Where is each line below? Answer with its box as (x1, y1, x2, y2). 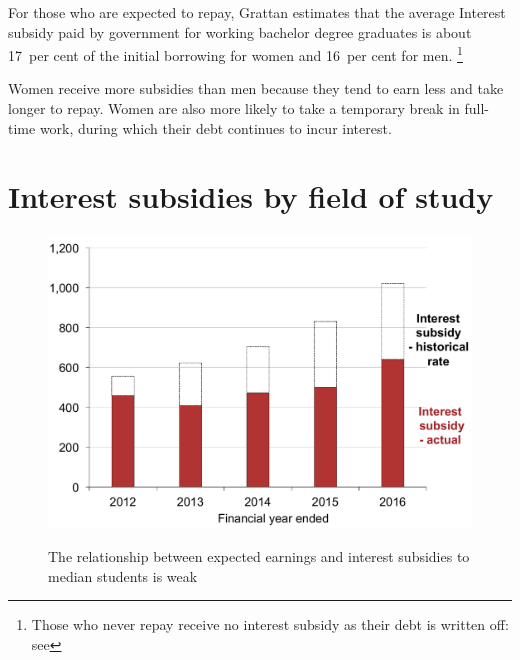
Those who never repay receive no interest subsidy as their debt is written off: (31, 614, 509, 635)
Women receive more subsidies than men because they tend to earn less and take (8, 78, 504, 99)
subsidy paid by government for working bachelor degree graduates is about (8, 21, 472, 42)
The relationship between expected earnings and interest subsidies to (48, 546, 470, 567)
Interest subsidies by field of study (8, 176, 494, 217)
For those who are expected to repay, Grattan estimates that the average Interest (8, 2, 506, 22)
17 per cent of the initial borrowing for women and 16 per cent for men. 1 (8, 42, 463, 65)
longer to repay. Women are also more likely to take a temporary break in (8, 98, 460, 119)
